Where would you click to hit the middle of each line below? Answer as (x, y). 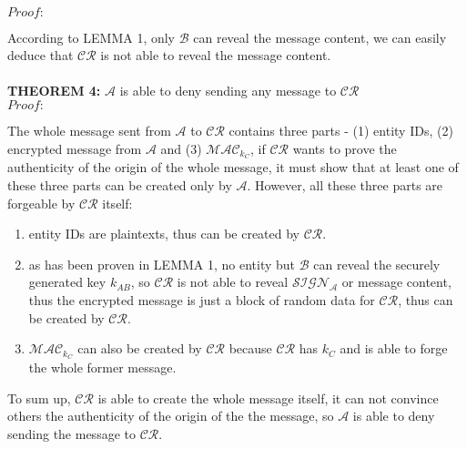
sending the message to (71, 433)
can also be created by (140, 348)
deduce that (41, 55)
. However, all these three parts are (345, 185)
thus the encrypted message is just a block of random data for (202, 299)
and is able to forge (394, 348)
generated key (67, 282)
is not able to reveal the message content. (216, 55)
